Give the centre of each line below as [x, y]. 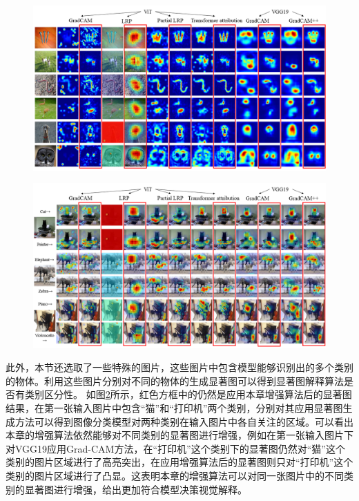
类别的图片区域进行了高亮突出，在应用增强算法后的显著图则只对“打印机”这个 [179, 462]
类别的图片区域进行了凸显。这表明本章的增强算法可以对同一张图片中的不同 [175, 475]
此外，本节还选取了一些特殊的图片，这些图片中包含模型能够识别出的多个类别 [179, 367]
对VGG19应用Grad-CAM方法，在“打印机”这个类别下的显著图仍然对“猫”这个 [175, 448]
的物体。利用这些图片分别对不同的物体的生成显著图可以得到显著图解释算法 [175, 380]
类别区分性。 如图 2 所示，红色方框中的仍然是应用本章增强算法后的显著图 [188, 394]
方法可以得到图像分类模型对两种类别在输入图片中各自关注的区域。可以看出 [184, 421]
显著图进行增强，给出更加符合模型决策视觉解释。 [136, 489]
